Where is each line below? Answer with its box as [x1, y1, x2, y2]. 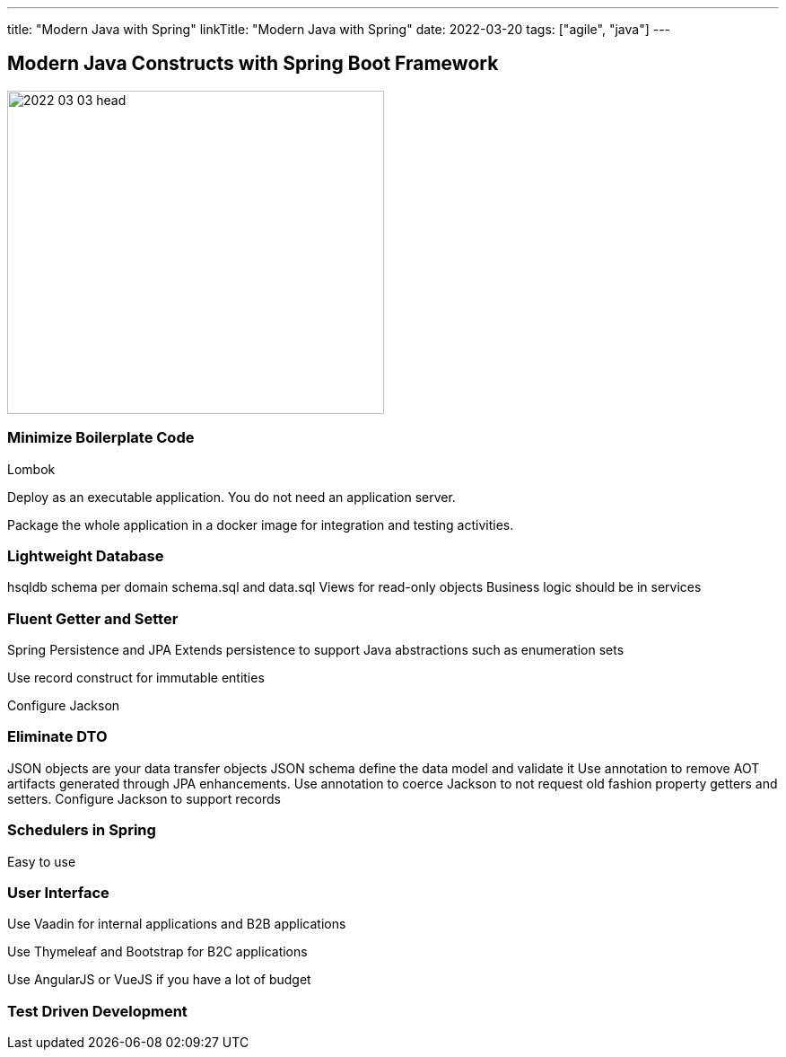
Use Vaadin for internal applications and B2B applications [7, 916, 346, 932]
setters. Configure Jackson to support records [7, 790, 281, 806]
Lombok [7, 461, 56, 477]
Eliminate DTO [7, 727, 108, 746]
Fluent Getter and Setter [7, 609, 179, 628]
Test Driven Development [7, 1001, 188, 1020]
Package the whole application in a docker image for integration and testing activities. [7, 516, 514, 533]
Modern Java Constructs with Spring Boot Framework [7, 52, 499, 75]
